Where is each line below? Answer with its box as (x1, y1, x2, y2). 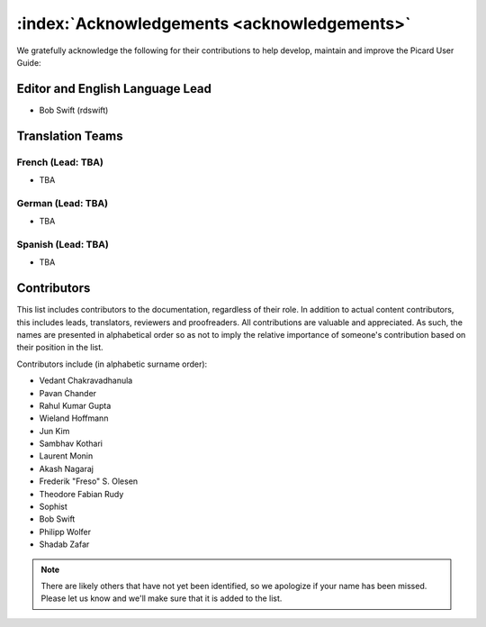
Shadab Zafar (39, 539, 90, 550)
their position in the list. (16, 342, 103, 353)
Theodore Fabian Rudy (39, 488, 124, 499)
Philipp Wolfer (39, 526, 92, 537)
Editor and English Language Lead (16, 81, 211, 96)
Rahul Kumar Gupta (39, 400, 112, 411)
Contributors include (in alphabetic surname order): (16, 359, 208, 369)
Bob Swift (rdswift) (39, 104, 109, 115)
